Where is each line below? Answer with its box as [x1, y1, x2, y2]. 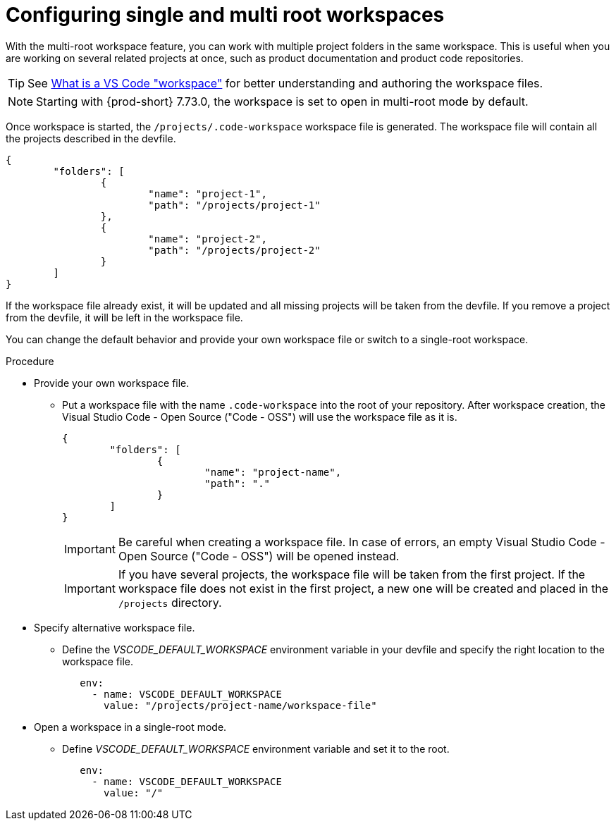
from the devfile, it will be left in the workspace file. [6, 311, 243, 323]
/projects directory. [118, 595, 222, 610]
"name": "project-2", [148, 233, 267, 245]
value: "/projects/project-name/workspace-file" [104, 699, 377, 711]
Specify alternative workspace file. [34, 621, 195, 634]
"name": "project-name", [204, 466, 342, 478]
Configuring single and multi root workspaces [6, 3, 445, 27]
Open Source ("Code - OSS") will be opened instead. [118, 548, 400, 563]
